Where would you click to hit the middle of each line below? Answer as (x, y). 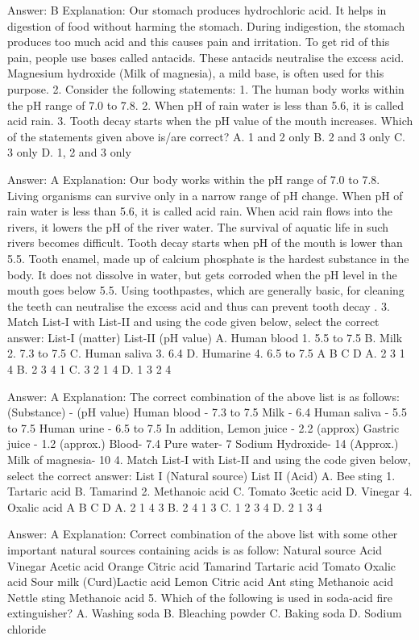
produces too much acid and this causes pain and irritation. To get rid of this (199, 42)
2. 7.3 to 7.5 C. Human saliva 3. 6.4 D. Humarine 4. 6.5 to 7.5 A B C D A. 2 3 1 (206, 353)
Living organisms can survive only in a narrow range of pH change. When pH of (205, 195)
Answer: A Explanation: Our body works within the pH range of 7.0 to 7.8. (194, 179)
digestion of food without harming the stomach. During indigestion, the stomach (206, 25)
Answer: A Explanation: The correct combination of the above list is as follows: (203, 396)
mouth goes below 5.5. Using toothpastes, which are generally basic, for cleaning (206, 290)
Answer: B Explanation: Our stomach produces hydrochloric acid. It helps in (197, 10)
